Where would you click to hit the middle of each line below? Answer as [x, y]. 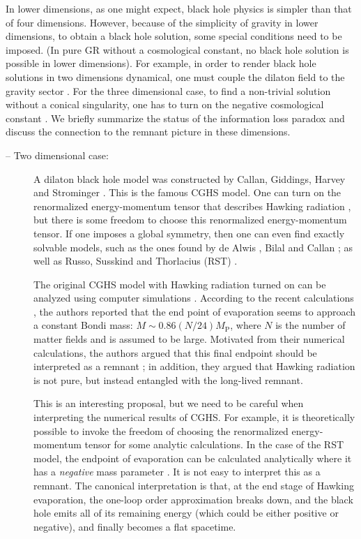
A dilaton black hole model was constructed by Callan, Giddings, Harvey [190, 178]
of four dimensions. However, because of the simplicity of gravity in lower [162, 22]
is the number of [310, 325]
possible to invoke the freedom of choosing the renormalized [161, 430]
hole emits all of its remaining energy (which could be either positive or [186, 513]
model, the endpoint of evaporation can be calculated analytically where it [193, 458]
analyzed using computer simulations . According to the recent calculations [194, 298]
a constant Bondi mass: [83, 325]
